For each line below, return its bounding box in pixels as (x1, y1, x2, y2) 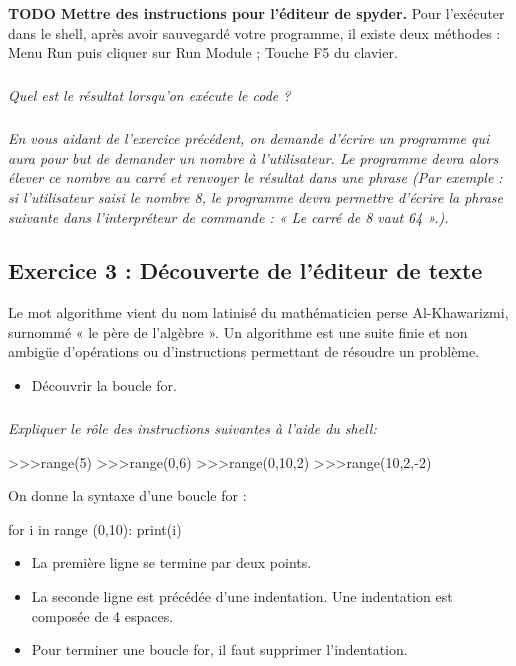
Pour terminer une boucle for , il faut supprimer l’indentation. (31, 639, 408, 660)
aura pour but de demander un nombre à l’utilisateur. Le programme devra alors (8, 147, 499, 168)
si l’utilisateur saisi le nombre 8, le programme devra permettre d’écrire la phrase (8, 186, 503, 207)
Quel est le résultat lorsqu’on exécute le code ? (8, 85, 291, 106)
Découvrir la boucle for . (31, 375, 177, 396)
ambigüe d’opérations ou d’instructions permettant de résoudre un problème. (8, 341, 480, 362)
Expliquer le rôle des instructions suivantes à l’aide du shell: (8, 418, 377, 439)
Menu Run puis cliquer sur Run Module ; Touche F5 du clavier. (8, 42, 398, 63)
